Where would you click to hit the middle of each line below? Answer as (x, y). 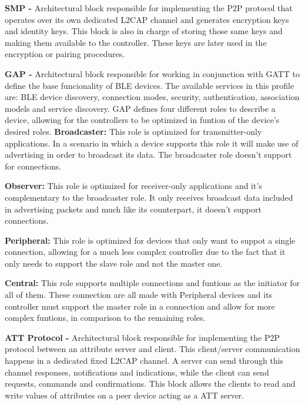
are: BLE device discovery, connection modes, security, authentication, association (152, 97)
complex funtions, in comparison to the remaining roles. (105, 318)
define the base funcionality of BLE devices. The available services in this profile (150, 85)
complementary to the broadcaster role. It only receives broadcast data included (149, 197)
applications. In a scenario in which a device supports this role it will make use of (152, 143)
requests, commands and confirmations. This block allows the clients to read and (150, 384)
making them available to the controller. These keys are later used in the (136, 42)
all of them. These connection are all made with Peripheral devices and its (139, 295)
